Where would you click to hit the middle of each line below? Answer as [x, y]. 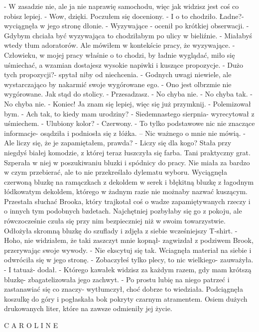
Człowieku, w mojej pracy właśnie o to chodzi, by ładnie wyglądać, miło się [120, 55]
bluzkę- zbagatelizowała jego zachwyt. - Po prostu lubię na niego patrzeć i [117, 279]
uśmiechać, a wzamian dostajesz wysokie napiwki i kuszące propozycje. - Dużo [124, 64]
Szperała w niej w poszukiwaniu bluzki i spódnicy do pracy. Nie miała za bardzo [127, 162]
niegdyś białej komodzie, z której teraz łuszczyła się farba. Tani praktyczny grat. [127, 152]
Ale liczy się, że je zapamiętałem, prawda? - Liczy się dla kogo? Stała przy [118, 143]
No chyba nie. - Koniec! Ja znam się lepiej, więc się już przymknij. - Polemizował [128, 103]
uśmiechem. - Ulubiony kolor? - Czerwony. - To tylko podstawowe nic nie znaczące [129, 123]
